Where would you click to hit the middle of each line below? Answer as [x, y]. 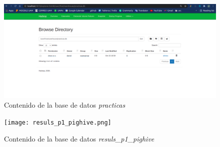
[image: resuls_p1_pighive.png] [58, 123]
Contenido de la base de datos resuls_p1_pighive [79, 138]
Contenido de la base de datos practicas [65, 105]
